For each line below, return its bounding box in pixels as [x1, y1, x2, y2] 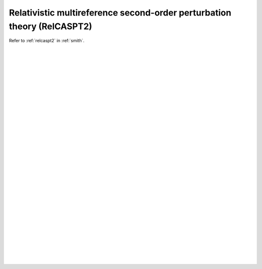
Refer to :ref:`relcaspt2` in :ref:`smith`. [9, 38, 84, 44]
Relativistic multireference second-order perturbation [9, 7, 231, 18]
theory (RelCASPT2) [9, 21, 92, 32]
